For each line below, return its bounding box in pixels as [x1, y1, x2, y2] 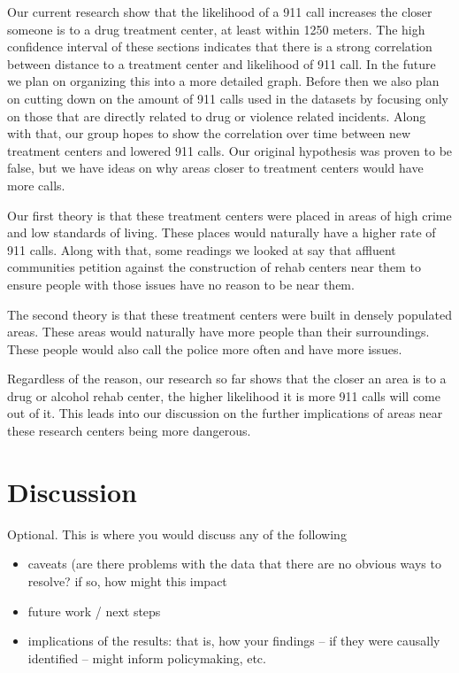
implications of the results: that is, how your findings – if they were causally [27, 631, 440, 650]
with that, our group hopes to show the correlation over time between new [7, 124, 411, 143]
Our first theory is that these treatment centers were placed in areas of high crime [7, 205, 452, 224]
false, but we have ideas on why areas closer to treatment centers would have [7, 159, 424, 177]
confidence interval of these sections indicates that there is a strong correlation [7, 37, 432, 56]
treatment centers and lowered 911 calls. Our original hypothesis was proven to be [7, 141, 453, 159]
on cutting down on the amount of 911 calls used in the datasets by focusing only [7, 89, 448, 107]
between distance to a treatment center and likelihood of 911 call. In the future [7, 54, 436, 73]
